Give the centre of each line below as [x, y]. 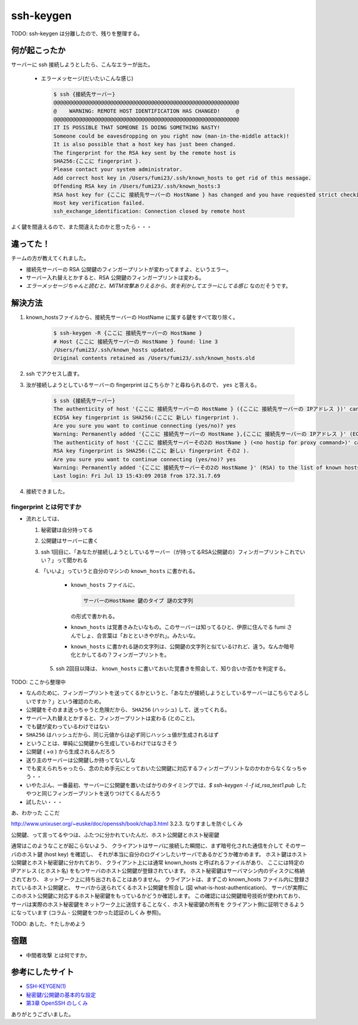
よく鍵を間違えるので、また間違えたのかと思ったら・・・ [81, 227]
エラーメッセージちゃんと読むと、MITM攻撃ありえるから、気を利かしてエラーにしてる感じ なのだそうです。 [158, 286]
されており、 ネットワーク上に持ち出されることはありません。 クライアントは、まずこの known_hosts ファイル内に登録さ [160, 879]
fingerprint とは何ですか [46, 507]
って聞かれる [72, 560]
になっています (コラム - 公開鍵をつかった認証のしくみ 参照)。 [87, 913]
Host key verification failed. [99, 203]
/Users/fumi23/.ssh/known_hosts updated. [115, 350]
